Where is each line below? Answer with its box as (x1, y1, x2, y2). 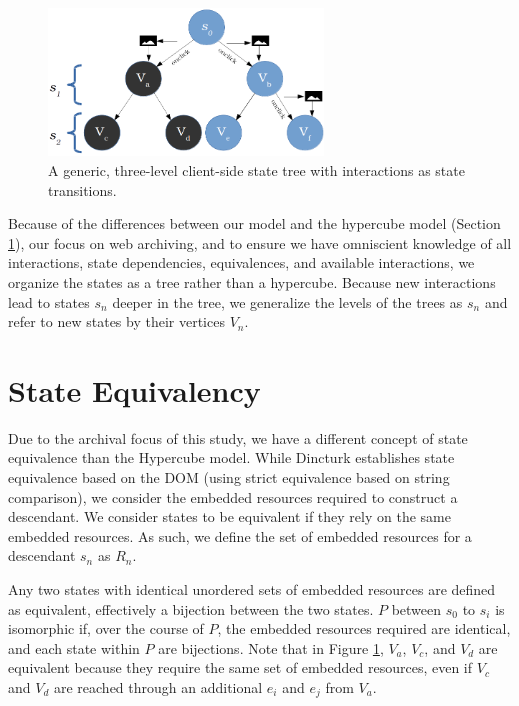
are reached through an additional (53, 676, 263, 697)
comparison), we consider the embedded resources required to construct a (8, 486, 458, 507)
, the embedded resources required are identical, (217, 618, 511, 639)
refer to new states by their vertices (8, 311, 225, 332)
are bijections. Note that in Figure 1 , (158, 637, 384, 658)
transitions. (48, 179, 117, 200)
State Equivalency (8, 369, 261, 410)
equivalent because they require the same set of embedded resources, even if (8, 657, 473, 678)
